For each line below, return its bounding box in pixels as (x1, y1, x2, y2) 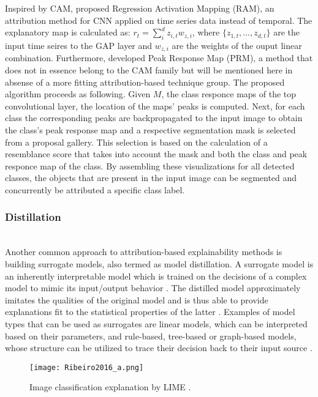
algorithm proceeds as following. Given (5, 87, 151, 100)
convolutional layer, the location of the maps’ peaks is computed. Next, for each (5, 99, 305, 112)
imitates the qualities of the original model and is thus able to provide (5, 293, 268, 306)
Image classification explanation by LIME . (29, 380, 191, 393)
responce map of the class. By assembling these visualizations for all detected (5, 159, 295, 172)
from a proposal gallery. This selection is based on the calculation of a (5, 135, 268, 148)
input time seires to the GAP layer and (5, 39, 153, 51)
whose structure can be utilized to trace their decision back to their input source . (5, 341, 312, 354)
